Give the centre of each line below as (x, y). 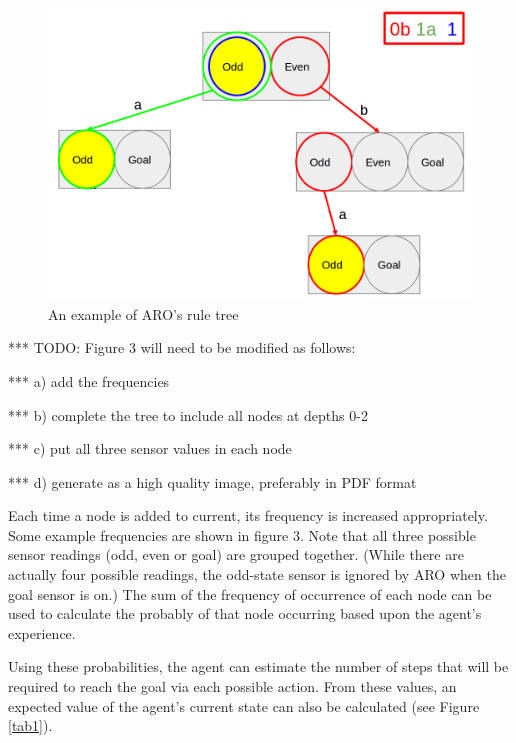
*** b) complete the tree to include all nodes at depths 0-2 (188, 414)
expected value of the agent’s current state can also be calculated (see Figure (244, 705)
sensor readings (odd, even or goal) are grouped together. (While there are (236, 554)
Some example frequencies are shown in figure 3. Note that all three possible (242, 534)
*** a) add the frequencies (89, 380)
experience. (42, 632)
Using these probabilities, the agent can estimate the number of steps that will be (258, 666)
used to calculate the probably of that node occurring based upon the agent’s (245, 613)
